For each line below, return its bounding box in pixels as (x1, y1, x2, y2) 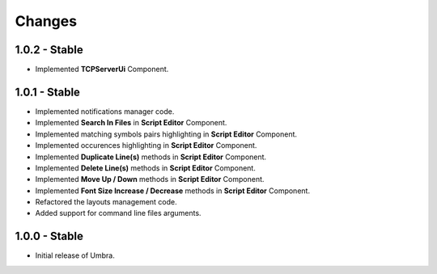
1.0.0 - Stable (15, 230, 84, 243)
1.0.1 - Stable (15, 85, 81, 99)
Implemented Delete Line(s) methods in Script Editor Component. (35, 162, 257, 173)
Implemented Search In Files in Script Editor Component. (35, 118, 227, 128)
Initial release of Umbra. (35, 251, 115, 260)
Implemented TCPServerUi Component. (35, 65, 169, 74)
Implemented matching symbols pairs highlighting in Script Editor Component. (35, 129, 298, 139)
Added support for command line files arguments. (35, 209, 202, 218)
